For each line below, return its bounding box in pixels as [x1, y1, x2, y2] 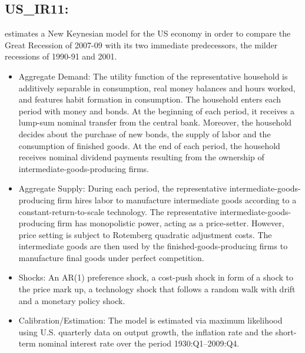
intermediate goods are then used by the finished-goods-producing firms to [18, 240, 288, 252]
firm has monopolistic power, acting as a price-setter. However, [57, 217, 284, 229]
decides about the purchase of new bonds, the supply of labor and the [18, 127, 271, 140]
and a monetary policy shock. [18, 294, 125, 306]
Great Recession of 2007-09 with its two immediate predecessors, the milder [5, 38, 278, 51]
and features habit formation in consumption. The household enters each [18, 93, 281, 105]
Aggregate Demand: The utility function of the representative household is [18, 70, 288, 82]
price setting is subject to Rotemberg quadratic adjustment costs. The [18, 228, 272, 240]
